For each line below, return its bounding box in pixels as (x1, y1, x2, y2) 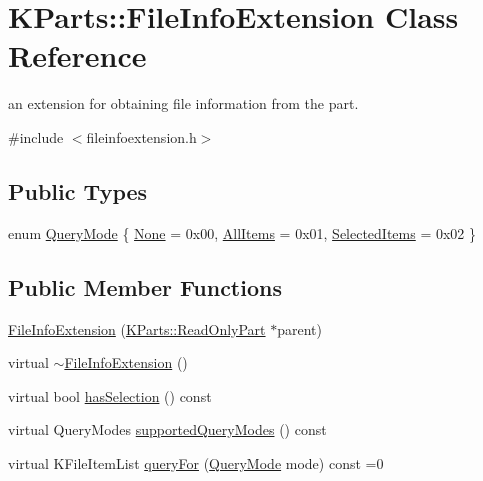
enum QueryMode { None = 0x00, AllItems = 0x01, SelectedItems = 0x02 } (8, 222, 477, 243)
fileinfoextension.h (86, 126, 197, 147)
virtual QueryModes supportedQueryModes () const (8, 419, 327, 440)
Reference (8, 35, 147, 76)
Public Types (8, 175, 148, 206)
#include (8, 126, 64, 147)
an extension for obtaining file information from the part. (8, 93, 359, 114)
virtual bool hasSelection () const (8, 385, 212, 406)
